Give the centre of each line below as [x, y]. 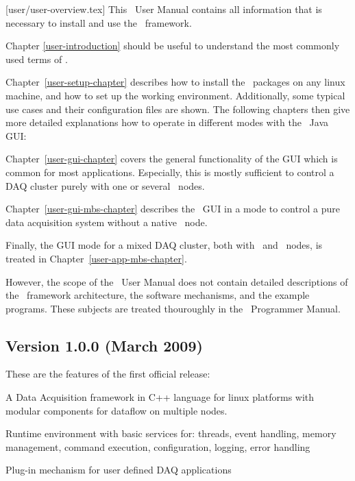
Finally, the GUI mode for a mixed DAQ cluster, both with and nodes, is [164, 245]
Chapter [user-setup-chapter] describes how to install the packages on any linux [175, 82]
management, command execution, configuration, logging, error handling [158, 446]
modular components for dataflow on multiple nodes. [117, 410]
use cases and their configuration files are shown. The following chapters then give [178, 109]
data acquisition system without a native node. [107, 222]
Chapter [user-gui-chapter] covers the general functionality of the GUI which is [172, 159]
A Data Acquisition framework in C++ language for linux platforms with [160, 397]
